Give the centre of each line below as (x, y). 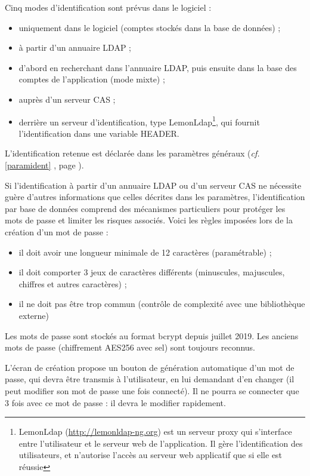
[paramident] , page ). (44, 165)
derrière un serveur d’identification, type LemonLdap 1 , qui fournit (139, 121)
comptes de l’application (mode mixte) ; (92, 79)
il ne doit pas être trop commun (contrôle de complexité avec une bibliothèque (162, 304)
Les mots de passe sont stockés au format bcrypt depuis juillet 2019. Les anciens (152, 335)
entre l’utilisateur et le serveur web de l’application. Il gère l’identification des (161, 443)
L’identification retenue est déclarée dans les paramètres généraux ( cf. (132, 153)
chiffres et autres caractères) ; (73, 283)
